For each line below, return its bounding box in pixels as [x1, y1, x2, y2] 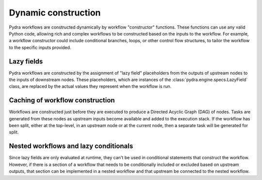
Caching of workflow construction [9, 96, 115, 104]
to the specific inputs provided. [9, 44, 71, 50]
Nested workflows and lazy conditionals [9, 142, 133, 150]
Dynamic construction [9, 7, 101, 18]
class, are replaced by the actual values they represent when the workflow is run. [9, 83, 172, 89]
